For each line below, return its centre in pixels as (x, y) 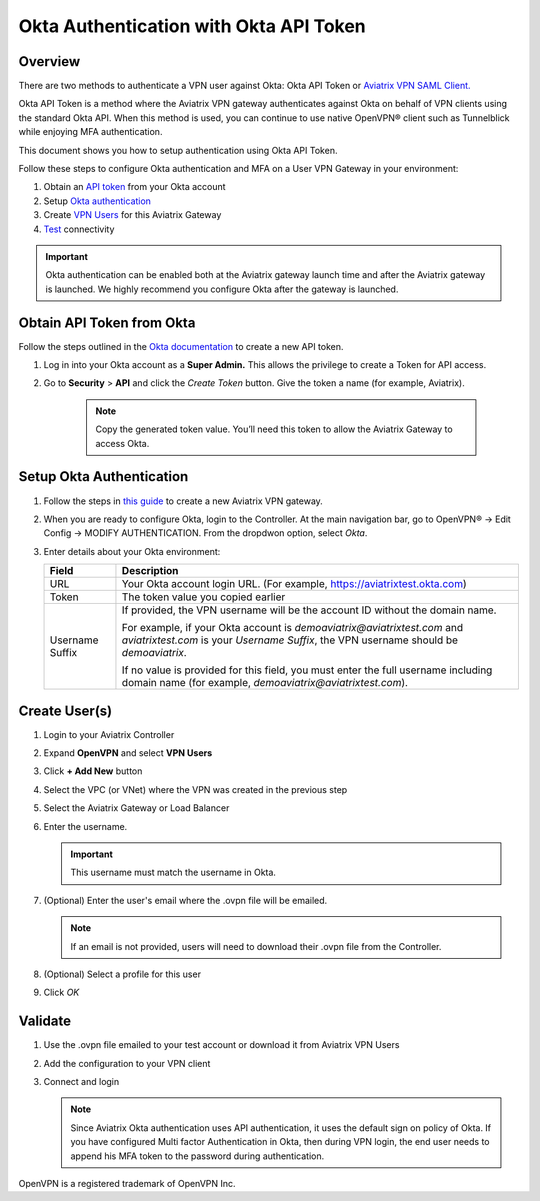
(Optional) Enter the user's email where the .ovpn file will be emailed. (185, 900)
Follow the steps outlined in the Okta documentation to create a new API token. (181, 346)
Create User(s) (65, 710)
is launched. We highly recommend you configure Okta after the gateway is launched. (222, 289)
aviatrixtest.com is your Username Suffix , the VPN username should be (290, 640)
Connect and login (81, 1081)
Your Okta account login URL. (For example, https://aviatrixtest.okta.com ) (294, 584)
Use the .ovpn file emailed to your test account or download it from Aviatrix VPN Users (221, 1045)
